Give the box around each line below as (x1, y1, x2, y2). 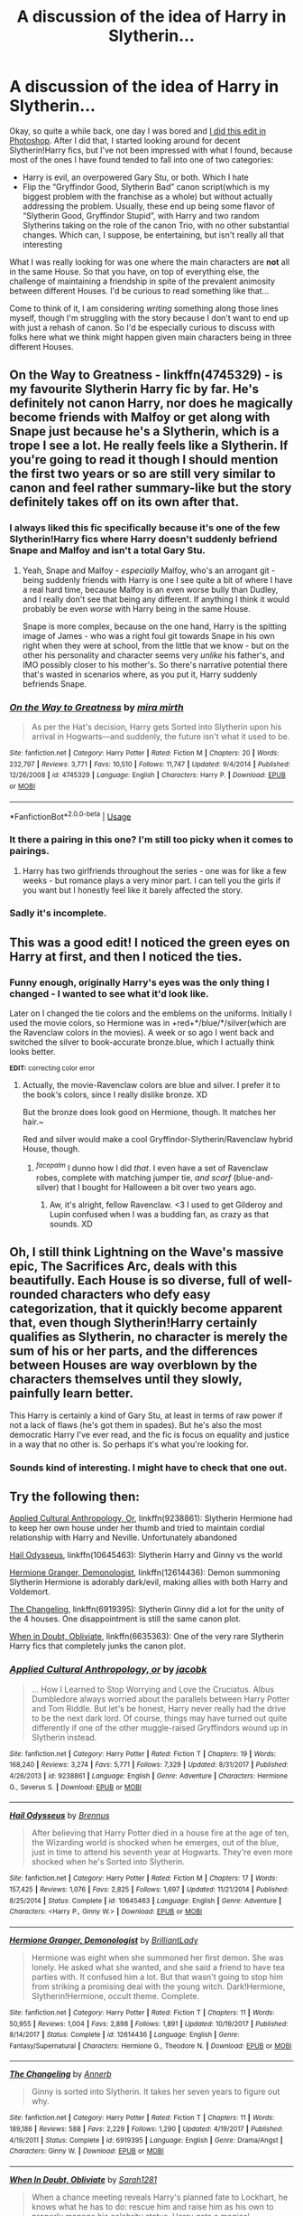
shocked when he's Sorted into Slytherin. (31, 1856, 185, 1867)
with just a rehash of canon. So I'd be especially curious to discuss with (9, 322, 275, 333)
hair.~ (22, 1116, 45, 1127)
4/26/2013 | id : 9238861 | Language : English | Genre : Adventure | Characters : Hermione (9, 1771, 289, 1780)
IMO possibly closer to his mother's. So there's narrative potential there (22, 659, 289, 670)
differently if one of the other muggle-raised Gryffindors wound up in (31, 1722, 289, 1732)
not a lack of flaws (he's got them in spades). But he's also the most (9, 1419, 262, 1430)
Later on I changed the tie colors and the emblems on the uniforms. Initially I (9, 1008, 292, 1019)
